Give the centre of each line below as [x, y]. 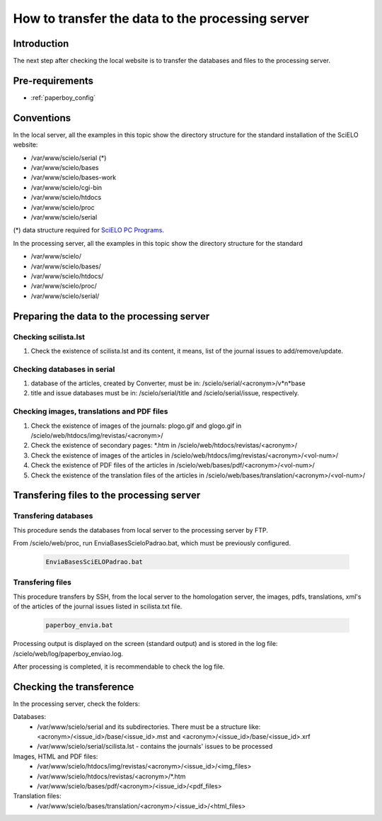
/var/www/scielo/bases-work [74, 178]
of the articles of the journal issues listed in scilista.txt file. [98, 606]
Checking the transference [74, 687]
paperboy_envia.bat [79, 625]
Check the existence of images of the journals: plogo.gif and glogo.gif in [136, 426]
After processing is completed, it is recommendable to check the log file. [119, 667]
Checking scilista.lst [49, 336]
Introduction [41, 44]
